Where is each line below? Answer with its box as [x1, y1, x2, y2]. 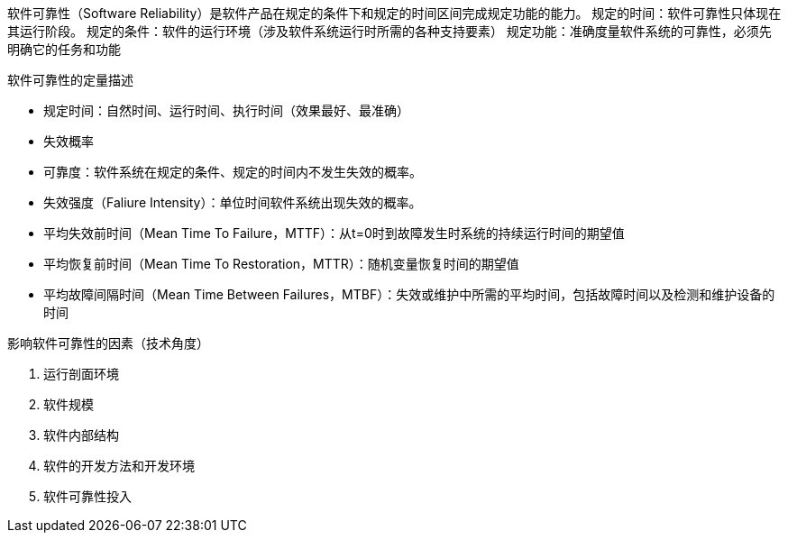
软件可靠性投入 [43, 489, 132, 504]
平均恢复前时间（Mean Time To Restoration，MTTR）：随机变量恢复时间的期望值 [43, 256, 519, 271]
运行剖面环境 [43, 366, 119, 381]
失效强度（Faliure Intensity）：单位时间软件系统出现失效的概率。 [43, 195, 422, 210]
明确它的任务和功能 [7, 41, 121, 57]
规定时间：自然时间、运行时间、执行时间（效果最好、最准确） [43, 103, 409, 118]
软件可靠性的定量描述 [7, 72, 133, 87]
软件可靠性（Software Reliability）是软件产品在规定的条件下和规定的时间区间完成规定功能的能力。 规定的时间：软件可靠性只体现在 [7, 5, 782, 21]
